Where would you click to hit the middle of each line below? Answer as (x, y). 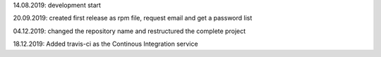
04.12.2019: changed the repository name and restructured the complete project (129, 31)
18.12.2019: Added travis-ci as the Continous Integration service (105, 44)
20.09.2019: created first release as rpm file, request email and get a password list (133, 18)
